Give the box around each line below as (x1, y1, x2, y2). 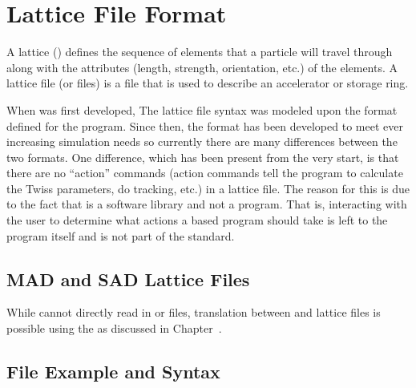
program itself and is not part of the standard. (6, 227, 235, 244)
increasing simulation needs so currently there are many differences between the (6, 133, 398, 150)
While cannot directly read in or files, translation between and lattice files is (6, 304, 381, 321)
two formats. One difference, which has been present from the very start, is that (6, 148, 399, 165)
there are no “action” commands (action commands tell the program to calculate (6, 164, 403, 181)
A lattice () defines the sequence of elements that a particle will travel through (6, 43, 393, 60)
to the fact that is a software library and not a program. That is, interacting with (6, 196, 407, 212)
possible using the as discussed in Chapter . (6, 320, 222, 337)
